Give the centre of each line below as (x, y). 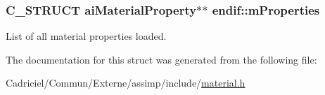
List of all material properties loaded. (86, 36)
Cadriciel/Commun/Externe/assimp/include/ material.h (126, 83)
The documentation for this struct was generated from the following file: (161, 59)
